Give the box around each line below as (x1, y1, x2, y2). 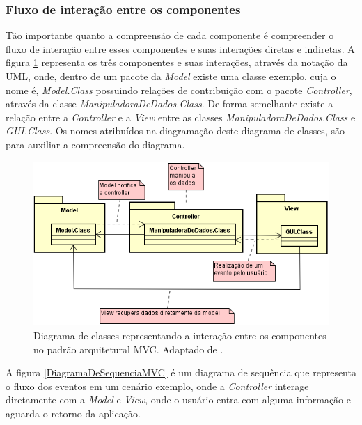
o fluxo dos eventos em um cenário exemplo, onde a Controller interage (6, 378, 309, 393)
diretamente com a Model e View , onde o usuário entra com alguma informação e (6, 392, 352, 407)
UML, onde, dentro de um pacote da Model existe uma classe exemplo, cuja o (6, 69, 336, 83)
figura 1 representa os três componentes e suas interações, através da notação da (6, 55, 348, 70)
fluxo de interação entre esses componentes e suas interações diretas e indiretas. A (6, 41, 355, 56)
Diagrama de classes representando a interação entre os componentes (33, 328, 326, 343)
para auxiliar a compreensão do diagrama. (6, 137, 185, 151)
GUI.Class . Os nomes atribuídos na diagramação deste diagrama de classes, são (6, 123, 345, 138)
